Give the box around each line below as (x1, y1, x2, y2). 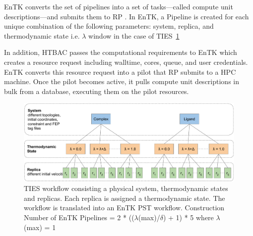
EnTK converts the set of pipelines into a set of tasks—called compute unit (4, 1, 233, 11)
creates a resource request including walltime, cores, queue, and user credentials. (4, 56, 248, 67)
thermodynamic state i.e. (4, 30, 80, 41)
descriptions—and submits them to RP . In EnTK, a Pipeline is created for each (4, 11, 249, 21)
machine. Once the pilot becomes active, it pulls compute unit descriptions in (4, 76, 239, 87)
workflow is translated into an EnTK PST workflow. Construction (24, 202, 225, 213)
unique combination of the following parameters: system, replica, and (4, 21, 214, 31)
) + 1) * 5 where (163, 212, 214, 223)
